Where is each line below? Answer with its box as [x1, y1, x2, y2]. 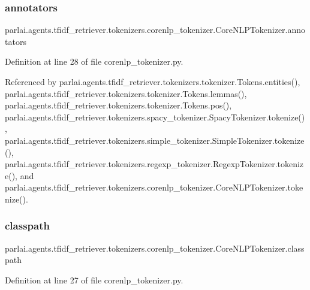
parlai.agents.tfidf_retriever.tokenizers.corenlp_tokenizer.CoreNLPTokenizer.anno [5, 23, 306, 36]
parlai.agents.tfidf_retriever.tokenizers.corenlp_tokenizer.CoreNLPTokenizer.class [5, 241, 305, 254]
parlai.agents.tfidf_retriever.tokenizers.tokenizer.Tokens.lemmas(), [5, 87, 247, 99]
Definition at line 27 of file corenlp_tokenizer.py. [5, 273, 183, 286]
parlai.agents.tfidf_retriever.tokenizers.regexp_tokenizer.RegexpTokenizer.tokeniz [5, 158, 304, 170]
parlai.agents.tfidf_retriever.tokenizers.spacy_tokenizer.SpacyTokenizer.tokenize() [5, 110, 305, 123]
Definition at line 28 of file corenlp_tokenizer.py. [5, 55, 183, 68]
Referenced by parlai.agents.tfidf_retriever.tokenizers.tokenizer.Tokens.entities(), [5, 75, 300, 87]
